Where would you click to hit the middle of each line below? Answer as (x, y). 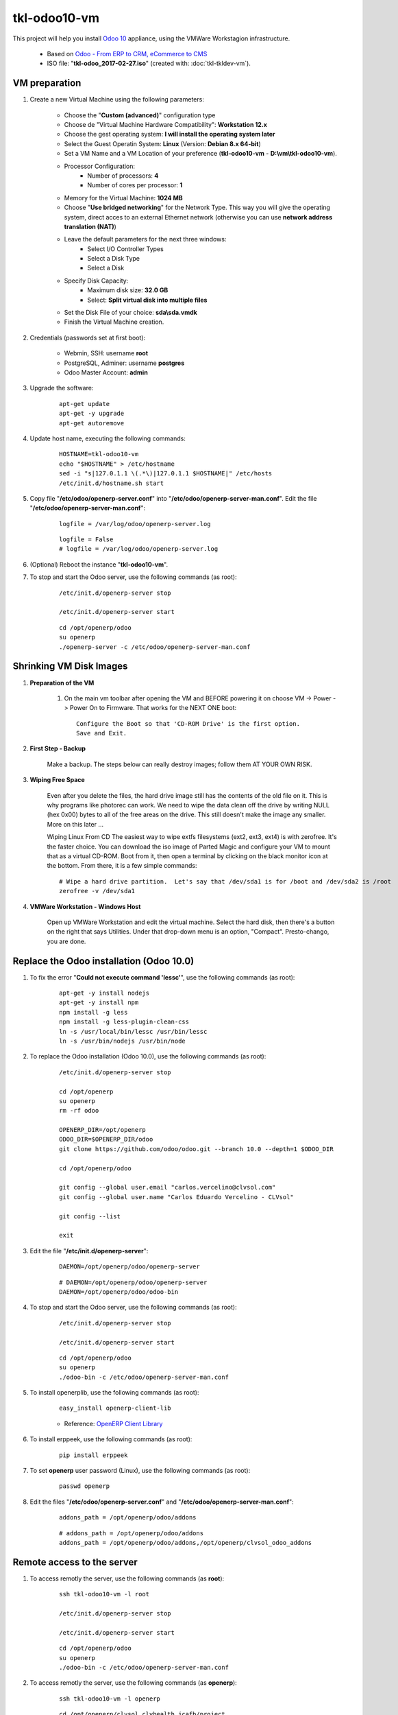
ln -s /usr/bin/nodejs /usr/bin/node (123, 1041)
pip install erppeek (94, 1455)
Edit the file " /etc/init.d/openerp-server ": (89, 1251)
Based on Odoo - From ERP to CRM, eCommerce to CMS (127, 54)
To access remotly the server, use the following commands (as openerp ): (134, 1683)
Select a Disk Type (114, 259)
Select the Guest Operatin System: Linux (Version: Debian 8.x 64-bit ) (163, 143)
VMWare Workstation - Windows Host (85, 906)
